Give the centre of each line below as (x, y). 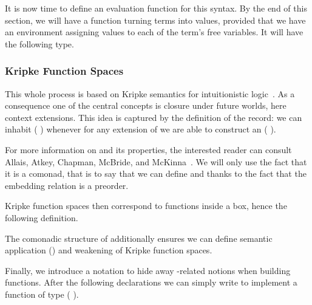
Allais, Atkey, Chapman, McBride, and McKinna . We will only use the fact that (156, 161)
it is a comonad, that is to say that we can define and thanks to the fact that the (156, 173)
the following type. (39, 43)
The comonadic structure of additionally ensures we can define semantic (139, 238)
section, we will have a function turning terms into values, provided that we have (155, 20)
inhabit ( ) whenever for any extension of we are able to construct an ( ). (141, 129)
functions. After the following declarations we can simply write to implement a (151, 282)
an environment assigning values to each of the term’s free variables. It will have (154, 32)
